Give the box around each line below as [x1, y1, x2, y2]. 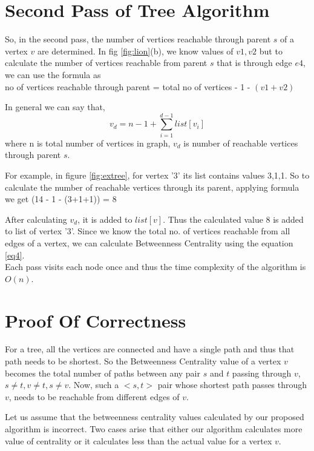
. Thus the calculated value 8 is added [163, 212, 304, 225]
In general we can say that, [5, 100, 105, 113]
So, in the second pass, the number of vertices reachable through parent [5, 33, 271, 45]
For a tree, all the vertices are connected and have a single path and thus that [5, 343, 295, 355]
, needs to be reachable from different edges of [8, 390, 180, 403]
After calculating [5, 212, 67, 225]
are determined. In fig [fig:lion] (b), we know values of [37, 44, 234, 57]
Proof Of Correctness [5, 308, 186, 332]
